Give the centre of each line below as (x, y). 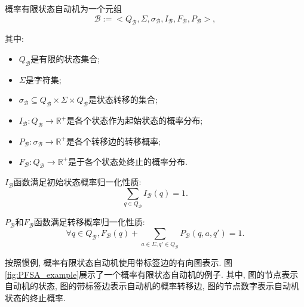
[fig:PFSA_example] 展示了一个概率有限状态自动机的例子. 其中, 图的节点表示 (152, 274)
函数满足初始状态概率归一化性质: (77, 182)
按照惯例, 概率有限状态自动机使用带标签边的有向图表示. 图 (119, 263)
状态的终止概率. (35, 297)
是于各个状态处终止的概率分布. (128, 161)
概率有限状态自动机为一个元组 (63, 8)
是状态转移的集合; (123, 99)
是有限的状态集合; (65, 58)
